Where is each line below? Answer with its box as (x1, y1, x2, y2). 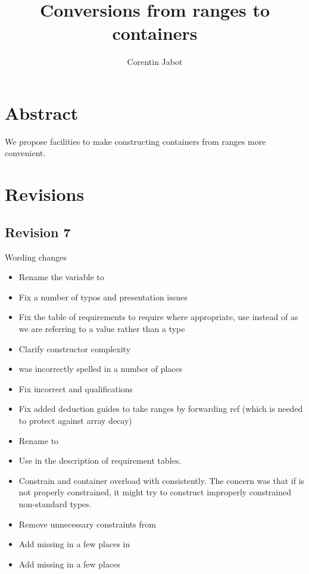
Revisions (5, 182, 85, 206)
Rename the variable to (18, 271, 104, 283)
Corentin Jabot (127, 55, 183, 68)
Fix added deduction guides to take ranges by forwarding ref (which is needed (18, 402, 303, 415)
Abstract (5, 100, 79, 125)
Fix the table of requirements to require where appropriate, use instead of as (18, 311, 298, 323)
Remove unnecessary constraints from (18, 517, 156, 530)
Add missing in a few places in (18, 538, 130, 550)
